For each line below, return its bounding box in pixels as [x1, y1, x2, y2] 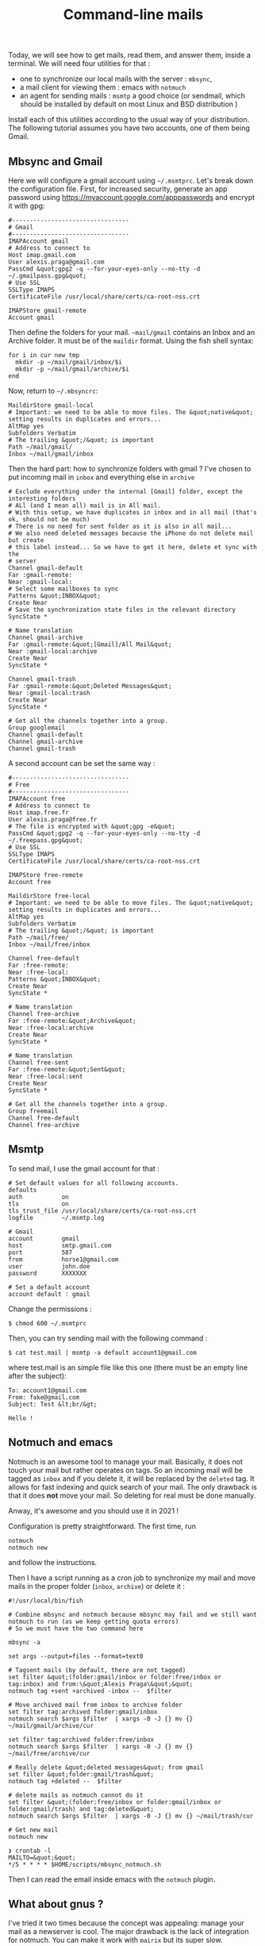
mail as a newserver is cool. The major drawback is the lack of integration [8, 1927, 249, 1936]
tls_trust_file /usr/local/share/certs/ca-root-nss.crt [8, 1206, 197, 1215]
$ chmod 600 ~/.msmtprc [8, 1319, 87, 1327]
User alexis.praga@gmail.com [8, 258, 105, 266]
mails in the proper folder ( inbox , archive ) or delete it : [8, 1581, 185, 1590]
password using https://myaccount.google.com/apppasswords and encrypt [8, 193, 255, 202]
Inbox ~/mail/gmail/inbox [8, 450, 94, 458]
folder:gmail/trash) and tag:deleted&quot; [8, 1805, 155, 1813]
